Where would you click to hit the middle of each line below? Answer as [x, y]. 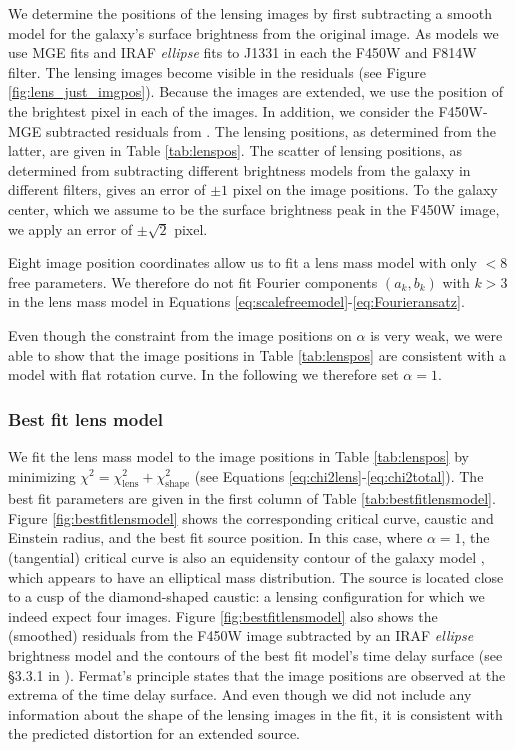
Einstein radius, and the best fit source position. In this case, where [215, 537]
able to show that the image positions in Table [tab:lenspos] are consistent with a [257, 354]
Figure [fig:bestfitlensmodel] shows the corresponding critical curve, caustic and [251, 517]
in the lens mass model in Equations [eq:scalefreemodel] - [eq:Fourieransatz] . [236, 301]
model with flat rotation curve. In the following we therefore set [203, 374]
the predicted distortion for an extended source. [154, 733]
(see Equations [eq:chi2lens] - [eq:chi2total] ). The [339, 475]
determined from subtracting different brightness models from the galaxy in [239, 169]
